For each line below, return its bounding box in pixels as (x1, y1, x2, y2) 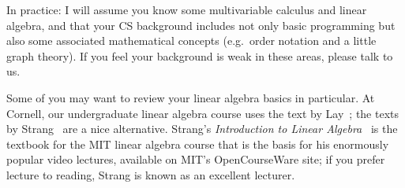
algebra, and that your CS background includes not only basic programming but (6, 17, 396, 33)
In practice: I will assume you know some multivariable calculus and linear (6, 2, 367, 17)
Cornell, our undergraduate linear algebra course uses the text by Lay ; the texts (6, 105, 399, 121)
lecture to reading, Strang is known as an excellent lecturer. (6, 166, 295, 182)
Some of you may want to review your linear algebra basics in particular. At (6, 89, 375, 105)
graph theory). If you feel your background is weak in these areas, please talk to (6, 47, 393, 64)
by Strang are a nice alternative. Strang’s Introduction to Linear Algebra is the (6, 120, 398, 137)
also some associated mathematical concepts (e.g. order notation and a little (6, 32, 377, 49)
